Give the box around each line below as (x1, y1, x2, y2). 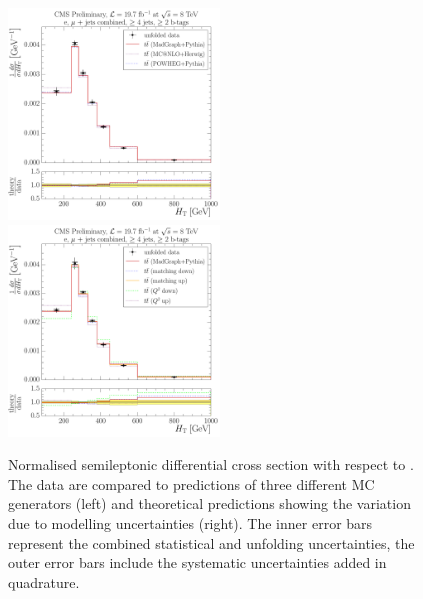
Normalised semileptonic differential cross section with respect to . (8, 454, 414, 475)
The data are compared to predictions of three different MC (8, 473, 375, 494)
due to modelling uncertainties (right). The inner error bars (8, 512, 373, 533)
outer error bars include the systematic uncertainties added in (8, 552, 387, 573)
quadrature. (8, 571, 80, 592)
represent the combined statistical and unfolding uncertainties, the (8, 532, 415, 553)
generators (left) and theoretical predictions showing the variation (8, 493, 411, 514)
